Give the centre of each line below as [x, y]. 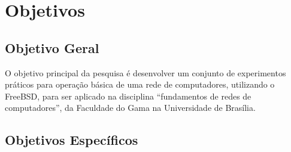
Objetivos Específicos [72, 140]
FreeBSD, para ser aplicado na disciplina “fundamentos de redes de [128, 96]
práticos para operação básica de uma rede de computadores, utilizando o [140, 84]
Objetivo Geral [52, 47]
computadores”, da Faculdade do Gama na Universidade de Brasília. [130, 108]
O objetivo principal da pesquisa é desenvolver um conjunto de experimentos [145, 72]
